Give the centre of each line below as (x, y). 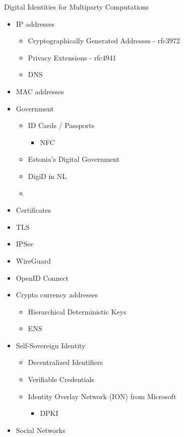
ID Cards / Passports (61, 125)
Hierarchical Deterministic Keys (77, 311)
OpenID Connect (42, 277)
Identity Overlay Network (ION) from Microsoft (102, 396)
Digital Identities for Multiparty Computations (77, 7)
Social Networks (41, 430)
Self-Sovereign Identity (51, 345)
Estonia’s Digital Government (74, 159)
